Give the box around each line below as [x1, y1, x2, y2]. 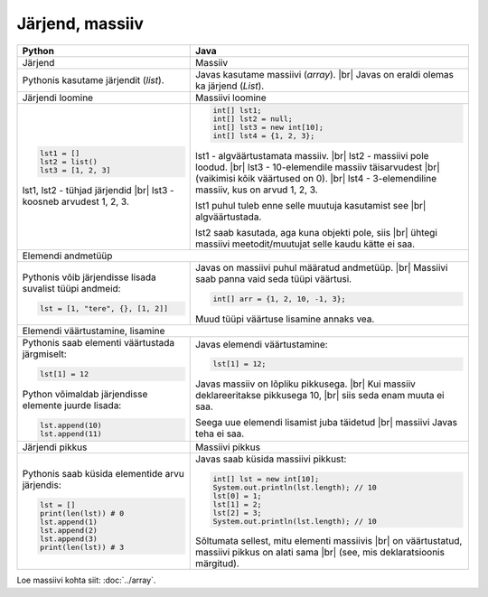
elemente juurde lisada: [22, 398, 122, 411]
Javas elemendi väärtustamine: [195, 338, 329, 350]
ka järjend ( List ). [195, 79, 265, 92]
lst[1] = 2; [212, 499, 262, 509]
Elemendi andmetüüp [22, 249, 113, 262]
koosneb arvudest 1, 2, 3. [22, 195, 130, 208]
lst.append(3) [39, 534, 99, 544]
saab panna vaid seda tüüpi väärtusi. [195, 273, 352, 285]
